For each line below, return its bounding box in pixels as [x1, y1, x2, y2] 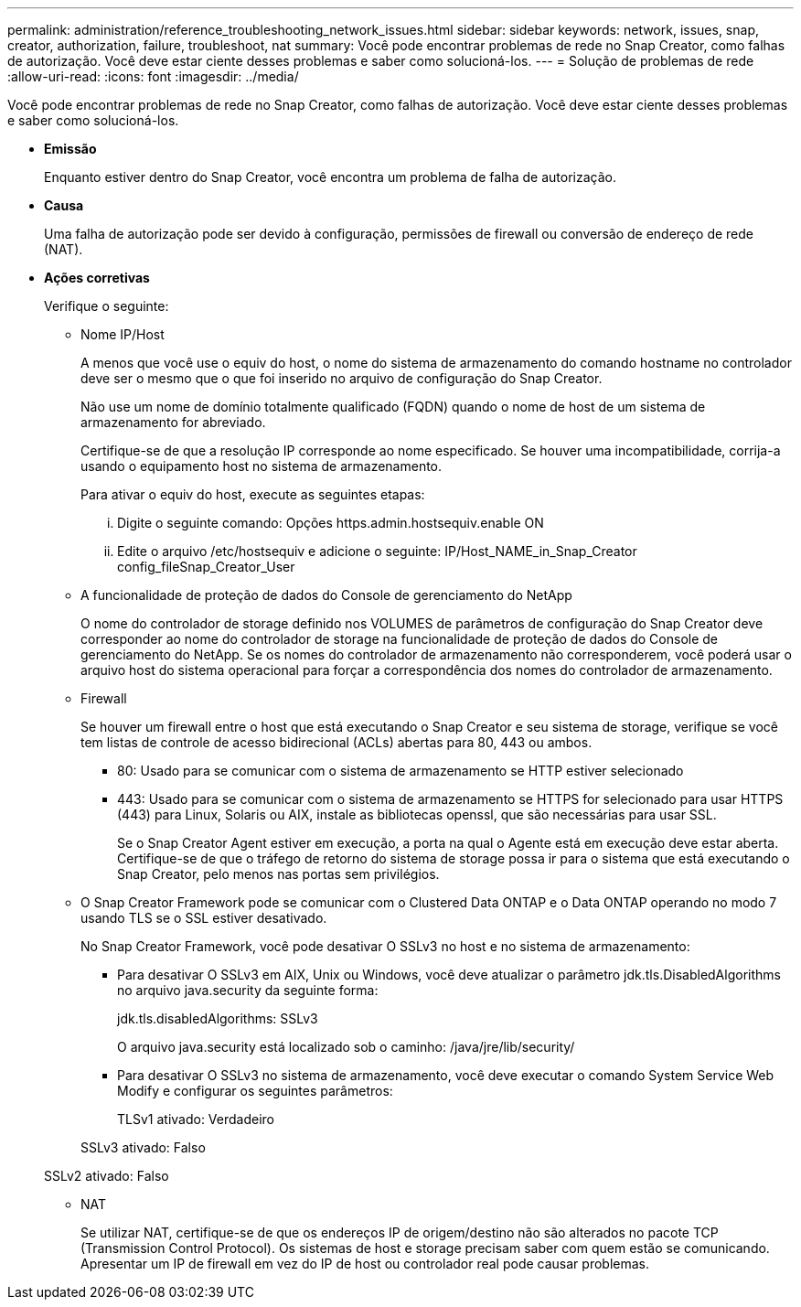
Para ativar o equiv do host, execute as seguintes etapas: [80, 487, 425, 502]
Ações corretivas [44, 270, 150, 285]
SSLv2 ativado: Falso [44, 1168, 169, 1184]
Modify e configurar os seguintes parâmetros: [117, 1083, 393, 1098]
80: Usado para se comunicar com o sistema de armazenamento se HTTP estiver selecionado [117, 763, 684, 778]
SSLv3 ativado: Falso [80, 1140, 206, 1155]
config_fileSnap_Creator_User [117, 559, 295, 574]
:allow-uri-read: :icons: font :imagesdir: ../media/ [7, 69, 299, 84]
